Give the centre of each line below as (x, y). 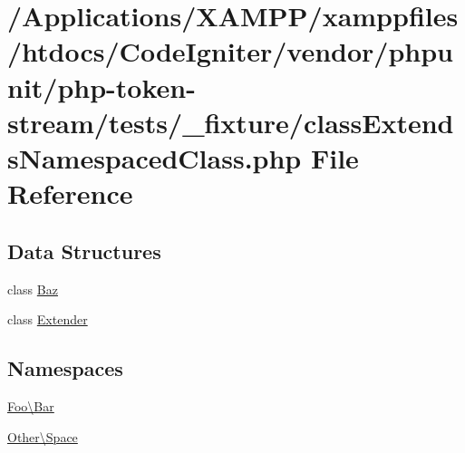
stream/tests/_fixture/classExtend (231, 122)
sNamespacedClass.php (155, 157)
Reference (70, 193)
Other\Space (43, 436)
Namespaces (65, 368)
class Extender (48, 319)
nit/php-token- (102, 87)
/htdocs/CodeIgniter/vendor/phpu (230, 51)
